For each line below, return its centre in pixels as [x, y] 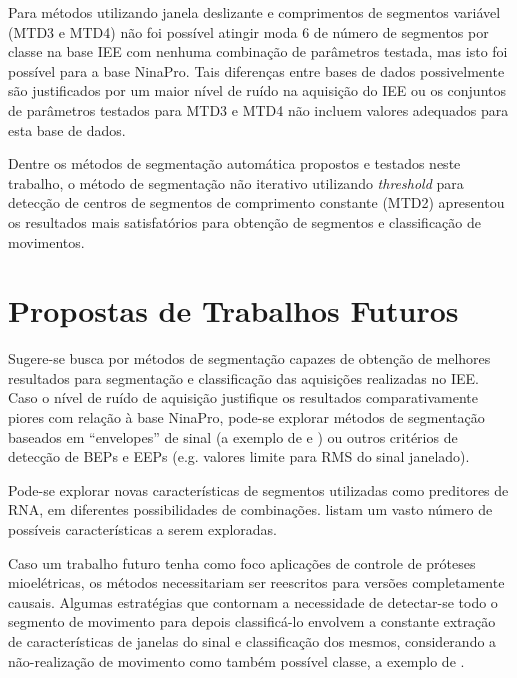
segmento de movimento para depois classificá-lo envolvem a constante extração [252, 621]
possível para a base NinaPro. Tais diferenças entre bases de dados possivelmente [256, 70]
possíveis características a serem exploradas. [142, 529]
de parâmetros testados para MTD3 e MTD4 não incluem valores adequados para [258, 109]
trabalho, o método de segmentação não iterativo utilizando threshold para [236, 182]
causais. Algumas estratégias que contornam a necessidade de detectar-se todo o [253, 601]
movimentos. [46, 241]
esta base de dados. [67, 129]
